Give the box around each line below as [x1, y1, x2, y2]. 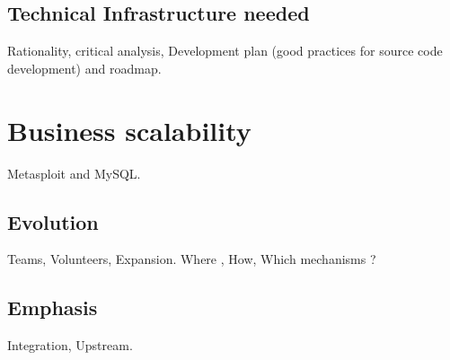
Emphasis [7, 294, 98, 321]
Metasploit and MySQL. [7, 163, 141, 182]
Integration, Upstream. [7, 336, 133, 355]
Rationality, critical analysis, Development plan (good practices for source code [7, 41, 443, 60]
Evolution [7, 207, 99, 235]
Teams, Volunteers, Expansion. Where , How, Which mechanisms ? [7, 250, 376, 268]
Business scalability [7, 111, 251, 148]
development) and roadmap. [7, 58, 162, 77]
